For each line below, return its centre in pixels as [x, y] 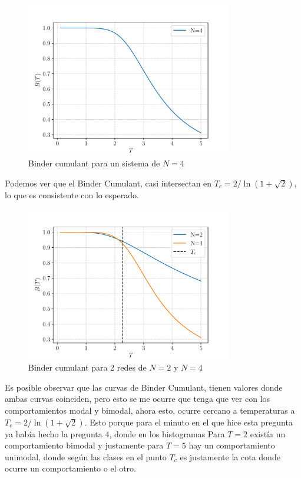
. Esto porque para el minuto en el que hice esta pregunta [188, 422]
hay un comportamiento [232, 445]
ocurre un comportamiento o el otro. [70, 468]
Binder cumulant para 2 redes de [87, 367]
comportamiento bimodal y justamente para [84, 445]
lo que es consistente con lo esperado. [72, 194]
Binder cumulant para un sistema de [94, 163]
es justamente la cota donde [230, 456]
